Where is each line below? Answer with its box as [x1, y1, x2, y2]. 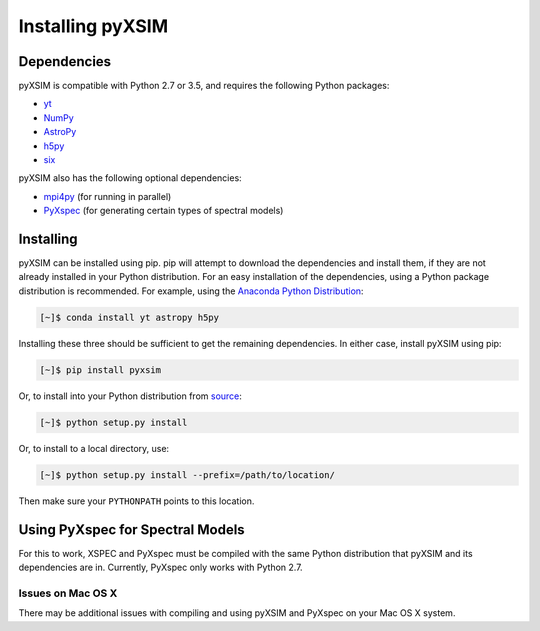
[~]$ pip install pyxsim [39, 364, 162, 375]
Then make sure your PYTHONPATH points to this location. [18, 495, 255, 507]
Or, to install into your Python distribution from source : [18, 390, 242, 402]
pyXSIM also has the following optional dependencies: [18, 172, 242, 184]
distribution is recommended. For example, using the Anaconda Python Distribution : [18, 285, 364, 297]
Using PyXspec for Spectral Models [18, 521, 245, 538]
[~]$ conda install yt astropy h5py [39, 311, 220, 323]
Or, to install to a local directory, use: [18, 442, 170, 454]
